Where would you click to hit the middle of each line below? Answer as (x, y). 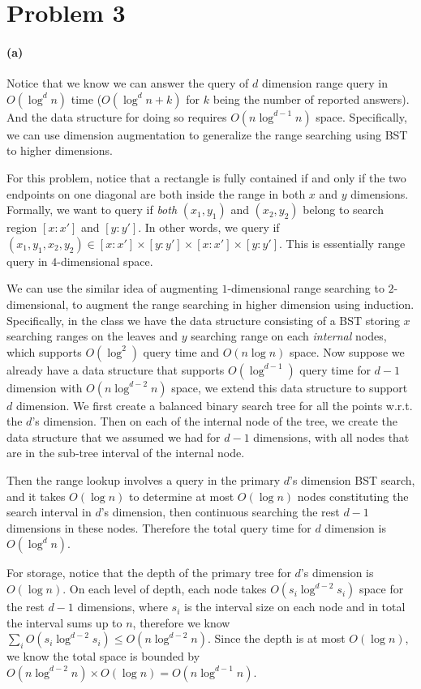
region (22, 227)
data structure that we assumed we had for (114, 437)
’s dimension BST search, (352, 480)
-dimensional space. (105, 261)
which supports (44, 351)
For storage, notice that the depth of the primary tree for (149, 573)
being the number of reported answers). (311, 98)
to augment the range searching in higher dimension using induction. (243, 304)
